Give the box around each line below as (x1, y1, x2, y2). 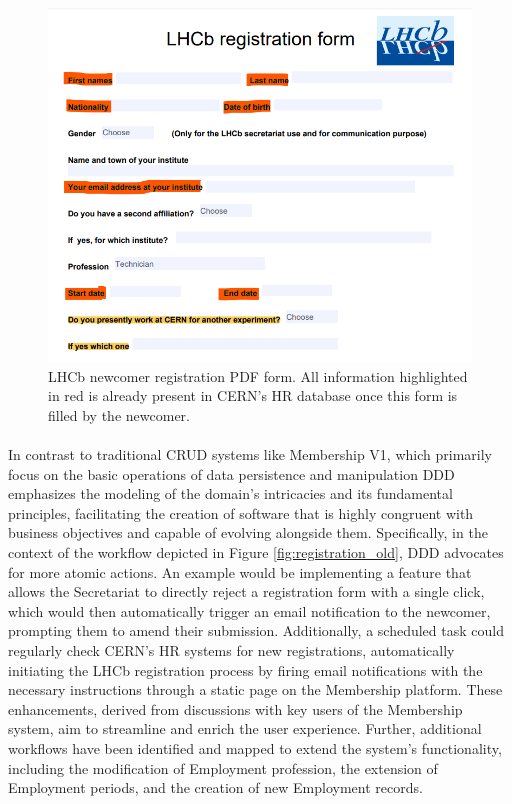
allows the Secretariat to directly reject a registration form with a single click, (8, 581, 485, 602)
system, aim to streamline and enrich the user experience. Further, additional (8, 718, 482, 739)
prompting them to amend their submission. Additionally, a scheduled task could (8, 620, 504, 641)
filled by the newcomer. (48, 404, 190, 425)
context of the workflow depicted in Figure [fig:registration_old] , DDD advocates (8, 542, 504, 563)
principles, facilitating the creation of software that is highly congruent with (8, 502, 474, 523)
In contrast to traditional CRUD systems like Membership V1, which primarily (8, 444, 492, 465)
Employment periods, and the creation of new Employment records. (8, 777, 423, 798)
